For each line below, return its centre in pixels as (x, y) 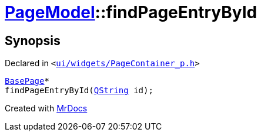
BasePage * (27, 81)
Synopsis (33, 40)
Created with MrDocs (46, 108)
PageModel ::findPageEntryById (131, 12)
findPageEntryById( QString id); (79, 91)
